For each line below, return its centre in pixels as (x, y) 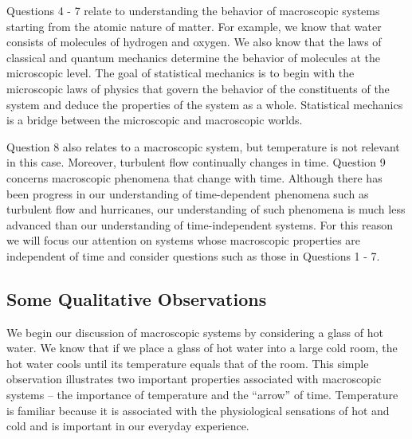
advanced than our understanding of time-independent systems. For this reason (200, 224)
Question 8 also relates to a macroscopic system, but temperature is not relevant (203, 146)
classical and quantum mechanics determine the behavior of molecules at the (193, 57)
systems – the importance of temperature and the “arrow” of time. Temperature (202, 395)
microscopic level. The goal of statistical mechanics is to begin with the (180, 73)
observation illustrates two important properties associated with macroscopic (194, 379)
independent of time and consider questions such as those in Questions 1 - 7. (193, 255)
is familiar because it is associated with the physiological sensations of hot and (198, 410)
